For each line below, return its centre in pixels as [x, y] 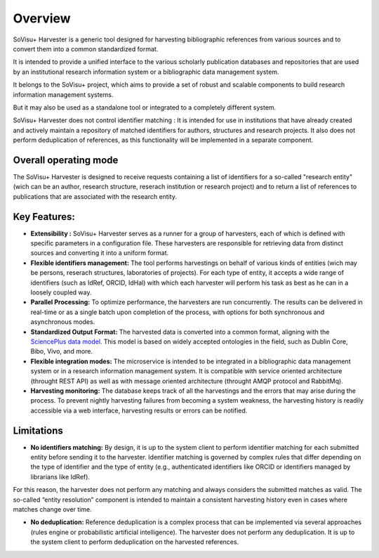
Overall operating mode [66, 160]
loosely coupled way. [61, 292]
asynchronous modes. [63, 322]
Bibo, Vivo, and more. [62, 351]
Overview [42, 18]
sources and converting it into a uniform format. [100, 253]
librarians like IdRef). [60, 476]
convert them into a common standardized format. [86, 48]
